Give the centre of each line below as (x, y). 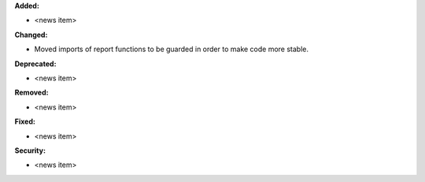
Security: (30, 150)
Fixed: (25, 121)
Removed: (31, 93)
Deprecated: (35, 64)
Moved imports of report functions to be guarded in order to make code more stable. (172, 49)
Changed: (31, 35)
